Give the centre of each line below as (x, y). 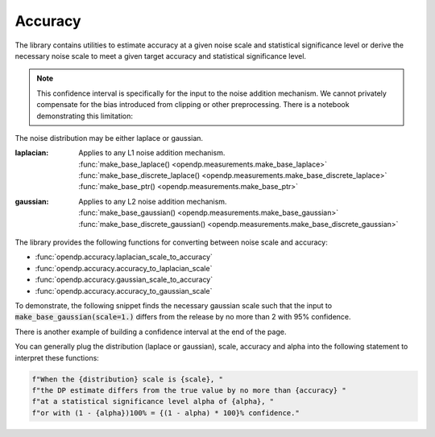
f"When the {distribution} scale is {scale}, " (127, 379)
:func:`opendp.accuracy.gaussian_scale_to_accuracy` (124, 280)
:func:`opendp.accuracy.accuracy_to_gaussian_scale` (124, 291)
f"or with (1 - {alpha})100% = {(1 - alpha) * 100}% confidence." (166, 413)
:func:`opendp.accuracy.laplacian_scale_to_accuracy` (124, 257)
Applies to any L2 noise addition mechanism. (153, 201)
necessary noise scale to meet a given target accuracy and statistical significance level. (160, 56)
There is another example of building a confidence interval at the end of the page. (151, 332)
